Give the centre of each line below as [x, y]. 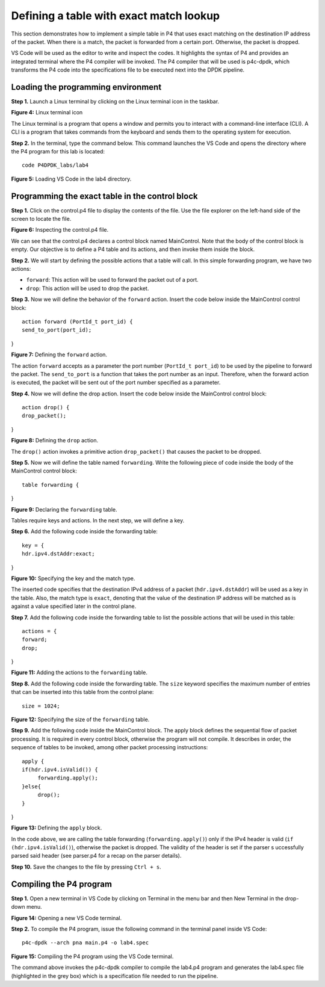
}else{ [32, 786]
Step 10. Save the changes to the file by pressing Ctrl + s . [86, 867]
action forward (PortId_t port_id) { [78, 321]
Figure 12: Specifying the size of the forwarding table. [80, 720]
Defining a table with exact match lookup [115, 16]
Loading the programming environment [86, 87]
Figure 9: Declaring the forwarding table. [64, 509]
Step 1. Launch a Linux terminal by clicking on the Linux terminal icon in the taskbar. [115, 102]
